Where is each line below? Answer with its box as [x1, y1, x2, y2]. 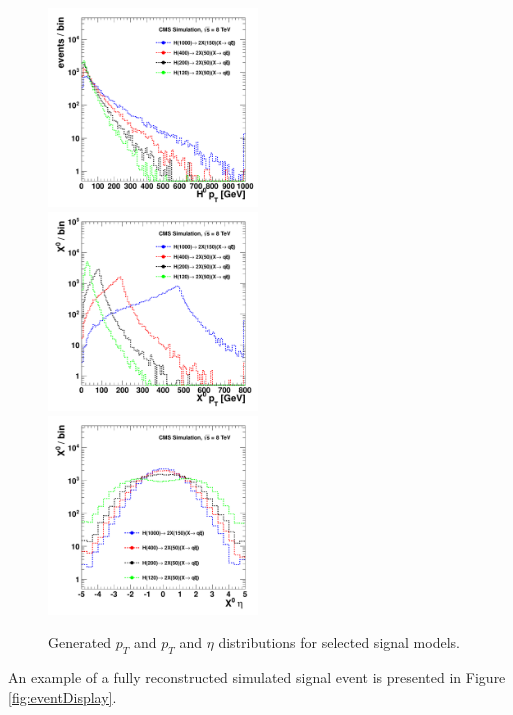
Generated [48, 632, 112, 653]
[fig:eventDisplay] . [8, 686, 117, 707]
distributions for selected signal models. [218, 632, 460, 653]
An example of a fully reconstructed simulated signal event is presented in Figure [8, 667, 506, 688]
